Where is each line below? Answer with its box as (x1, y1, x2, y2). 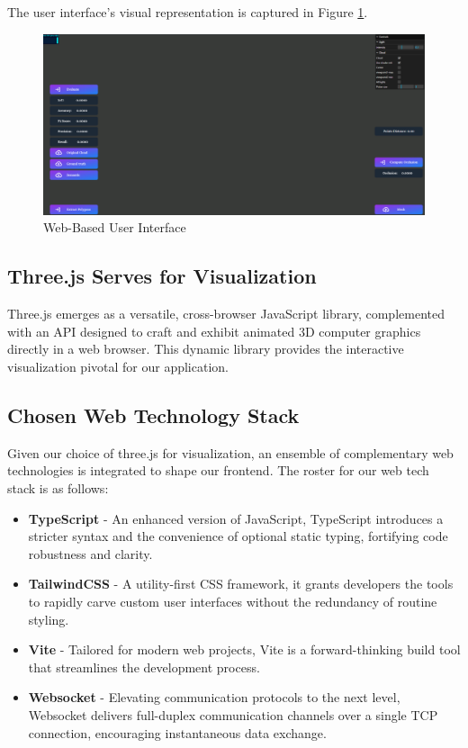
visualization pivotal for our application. (7, 357, 229, 375)
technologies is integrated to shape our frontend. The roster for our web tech (7, 461, 429, 480)
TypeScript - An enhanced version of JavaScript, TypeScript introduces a (28, 509, 444, 527)
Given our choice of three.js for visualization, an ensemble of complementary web (7, 443, 454, 462)
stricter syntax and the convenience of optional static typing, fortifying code (28, 527, 448, 545)
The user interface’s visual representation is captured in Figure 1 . (7, 3, 368, 21)
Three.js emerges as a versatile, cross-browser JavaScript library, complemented (7, 304, 445, 323)
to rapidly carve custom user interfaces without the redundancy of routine (28, 591, 437, 610)
